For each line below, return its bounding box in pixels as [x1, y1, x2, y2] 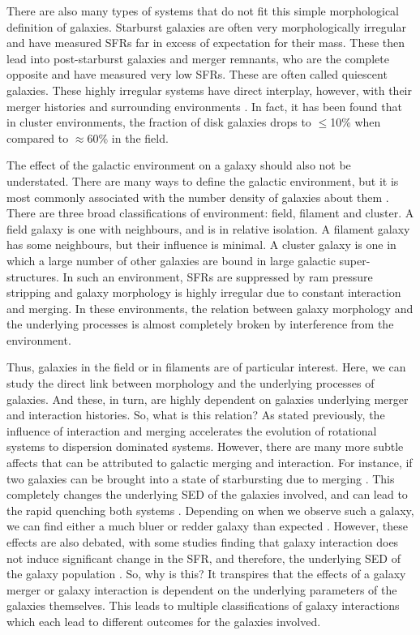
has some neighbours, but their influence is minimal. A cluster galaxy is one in [6, 236, 396, 253]
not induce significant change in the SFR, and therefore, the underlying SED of [6, 549, 401, 566]
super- [339, 251, 371, 268]
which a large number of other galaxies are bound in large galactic [6, 251, 336, 268]
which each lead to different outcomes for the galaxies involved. [6, 612, 321, 629]
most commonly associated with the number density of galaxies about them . [6, 188, 389, 205]
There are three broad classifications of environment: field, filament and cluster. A [6, 204, 414, 221]
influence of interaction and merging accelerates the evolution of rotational [6, 422, 377, 439]
